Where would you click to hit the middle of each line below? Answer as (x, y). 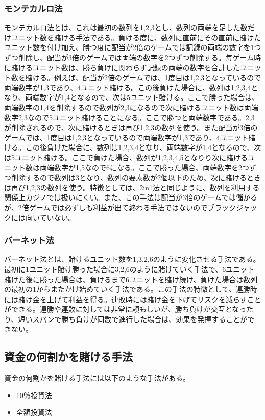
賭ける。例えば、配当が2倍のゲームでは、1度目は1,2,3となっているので (143, 77)
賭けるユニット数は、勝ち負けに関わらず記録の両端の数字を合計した (125, 67)
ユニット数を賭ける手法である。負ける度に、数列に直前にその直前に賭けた (136, 37)
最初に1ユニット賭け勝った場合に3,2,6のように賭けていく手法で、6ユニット (129, 269)
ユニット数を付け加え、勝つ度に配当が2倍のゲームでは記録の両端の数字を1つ (133, 47)
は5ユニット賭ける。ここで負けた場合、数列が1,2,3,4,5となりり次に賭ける (126, 157)
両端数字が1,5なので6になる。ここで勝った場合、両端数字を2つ (144, 167)
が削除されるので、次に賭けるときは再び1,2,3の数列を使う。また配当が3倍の (131, 127)
